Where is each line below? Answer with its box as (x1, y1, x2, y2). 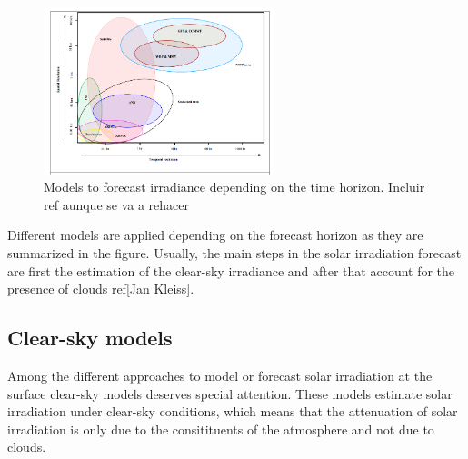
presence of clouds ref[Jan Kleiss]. (7, 279, 194, 298)
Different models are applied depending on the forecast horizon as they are (7, 225, 423, 244)
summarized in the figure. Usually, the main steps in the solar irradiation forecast (7, 244, 462, 263)
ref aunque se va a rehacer (44, 195, 190, 214)
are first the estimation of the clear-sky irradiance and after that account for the (7, 261, 455, 280)
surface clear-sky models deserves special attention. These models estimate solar (7, 384, 453, 403)
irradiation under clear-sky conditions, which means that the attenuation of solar (7, 402, 458, 421)
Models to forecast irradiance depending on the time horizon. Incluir (44, 177, 425, 196)
